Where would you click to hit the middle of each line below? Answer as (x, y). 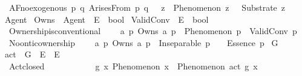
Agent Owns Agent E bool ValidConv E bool (107, 19)
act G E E (32, 54)
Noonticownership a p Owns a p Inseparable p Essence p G (143, 42)
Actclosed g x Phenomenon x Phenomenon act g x (133, 66)
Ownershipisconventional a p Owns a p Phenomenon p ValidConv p (153, 31)
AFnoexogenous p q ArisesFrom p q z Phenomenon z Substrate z (147, 7)
